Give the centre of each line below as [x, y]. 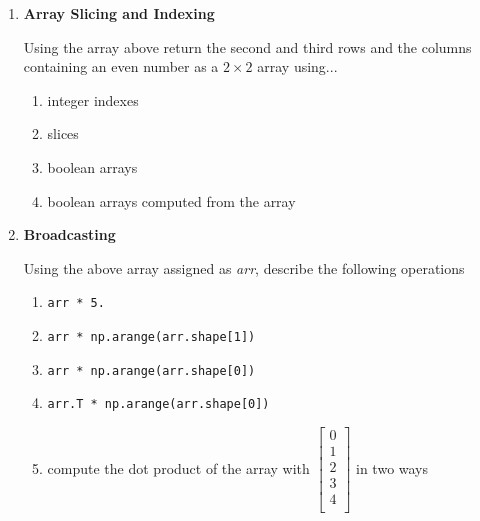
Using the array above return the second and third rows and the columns [247, 46]
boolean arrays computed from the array [171, 200]
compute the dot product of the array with [178, 467]
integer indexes [93, 99]
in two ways [392, 467]
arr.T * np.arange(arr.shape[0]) [158, 404]
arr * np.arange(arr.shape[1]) [151, 337]
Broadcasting [69, 234]
